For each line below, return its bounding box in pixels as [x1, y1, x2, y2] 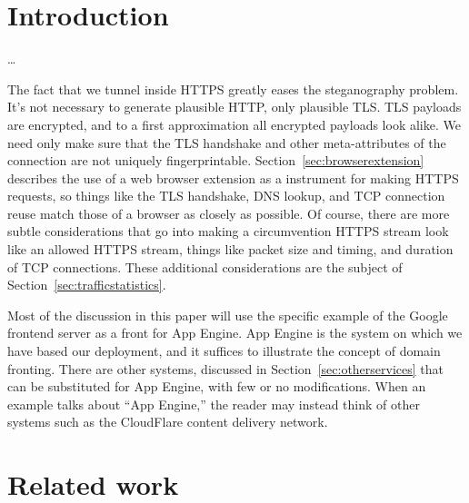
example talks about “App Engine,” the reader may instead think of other [7, 394, 420, 413]
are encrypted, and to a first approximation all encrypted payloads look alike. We [7, 114, 461, 133]
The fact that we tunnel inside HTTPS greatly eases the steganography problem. [7, 79, 459, 98]
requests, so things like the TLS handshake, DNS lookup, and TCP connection [7, 186, 445, 205]
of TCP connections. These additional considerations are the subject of [7, 257, 403, 276]
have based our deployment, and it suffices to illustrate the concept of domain [7, 341, 441, 360]
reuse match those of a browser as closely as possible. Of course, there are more [7, 203, 450, 222]
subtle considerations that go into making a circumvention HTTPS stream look [7, 222, 449, 241]
